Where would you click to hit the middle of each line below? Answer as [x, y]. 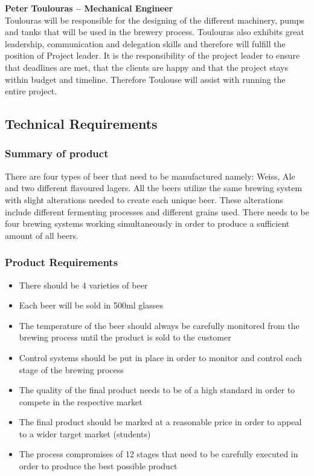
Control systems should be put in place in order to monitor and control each [161, 357]
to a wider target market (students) [85, 433]
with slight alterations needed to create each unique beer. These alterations [144, 199]
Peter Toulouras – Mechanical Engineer [89, 8]
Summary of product [57, 153]
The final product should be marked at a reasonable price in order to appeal [160, 422]
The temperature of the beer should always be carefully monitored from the [159, 325]
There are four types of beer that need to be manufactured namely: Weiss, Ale [150, 176]
